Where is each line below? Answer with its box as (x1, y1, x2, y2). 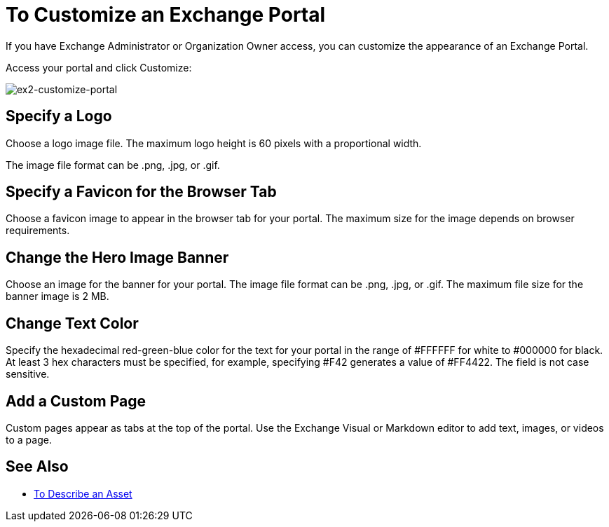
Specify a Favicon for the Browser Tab (6, 183, 277, 201)
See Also (6, 458, 69, 476)
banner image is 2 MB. (6, 290, 109, 303)
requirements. (6, 224, 70, 237)
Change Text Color (6, 314, 139, 332)
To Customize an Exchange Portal (6, 3, 326, 27)
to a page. (6, 433, 52, 446)
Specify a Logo (6, 107, 112, 125)
